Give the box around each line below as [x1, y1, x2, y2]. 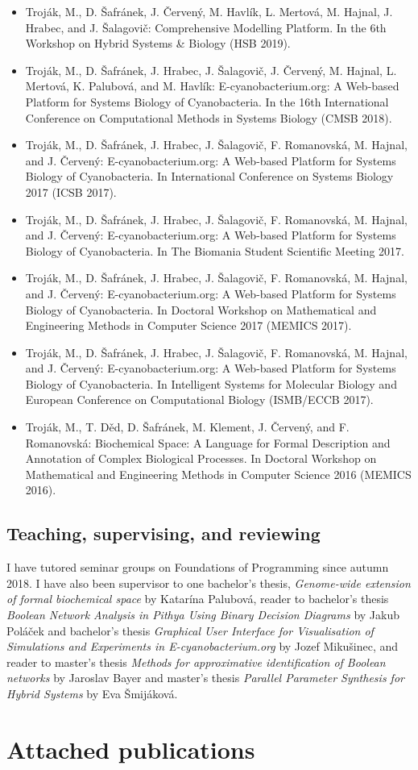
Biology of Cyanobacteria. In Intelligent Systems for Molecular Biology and [25, 375, 397, 392]
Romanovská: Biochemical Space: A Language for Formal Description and [25, 434, 391, 451]
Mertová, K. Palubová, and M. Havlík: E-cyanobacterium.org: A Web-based [25, 77, 399, 94]
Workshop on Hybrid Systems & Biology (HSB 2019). [25, 35, 291, 52]
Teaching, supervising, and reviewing [6, 521, 321, 546]
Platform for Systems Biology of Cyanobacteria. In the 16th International [25, 93, 389, 110]
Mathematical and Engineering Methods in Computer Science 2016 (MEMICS [25, 465, 412, 482]
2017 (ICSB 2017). [25, 183, 117, 200]
